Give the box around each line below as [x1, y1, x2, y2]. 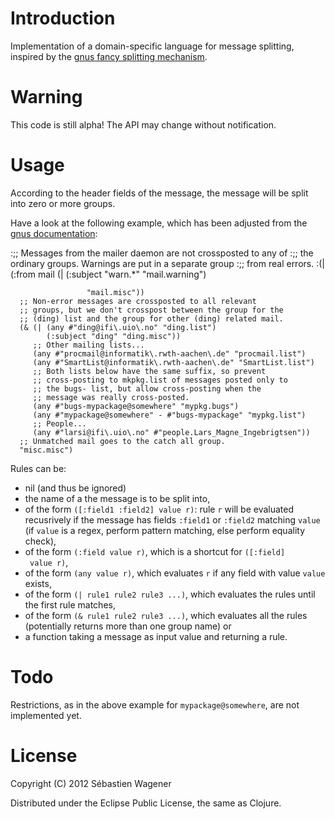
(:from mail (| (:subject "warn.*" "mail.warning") [10, 268, 207, 280]
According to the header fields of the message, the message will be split [10, 187, 309, 199]
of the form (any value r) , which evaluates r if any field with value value [24, 567, 326, 579]
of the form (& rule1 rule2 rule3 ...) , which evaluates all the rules [24, 609, 308, 621]
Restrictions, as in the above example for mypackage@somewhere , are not [10, 698, 300, 711]
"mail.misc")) [86, 287, 145, 297]
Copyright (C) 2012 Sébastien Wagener [10, 777, 172, 789]
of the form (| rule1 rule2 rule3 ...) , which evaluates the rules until [24, 588, 316, 600]
